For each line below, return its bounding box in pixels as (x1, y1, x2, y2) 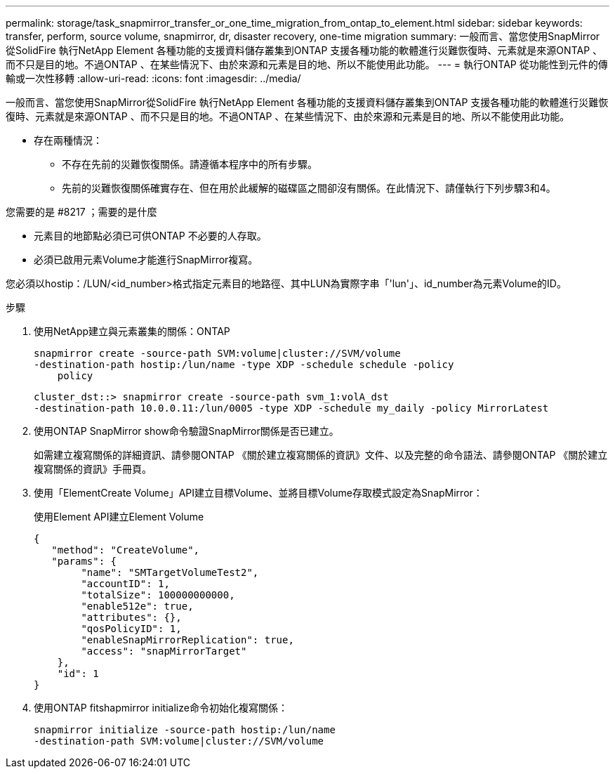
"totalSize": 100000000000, (81, 589, 235, 601)
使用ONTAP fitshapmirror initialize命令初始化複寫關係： (34, 702, 288, 714)
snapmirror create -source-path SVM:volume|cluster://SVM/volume (34, 348, 401, 359)
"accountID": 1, (81, 578, 170, 589)
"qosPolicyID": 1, (81, 623, 182, 634)
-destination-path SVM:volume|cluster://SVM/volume (34, 735, 324, 747)
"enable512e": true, (81, 601, 194, 612)
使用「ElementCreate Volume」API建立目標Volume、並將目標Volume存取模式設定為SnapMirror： (34, 487, 483, 499)
